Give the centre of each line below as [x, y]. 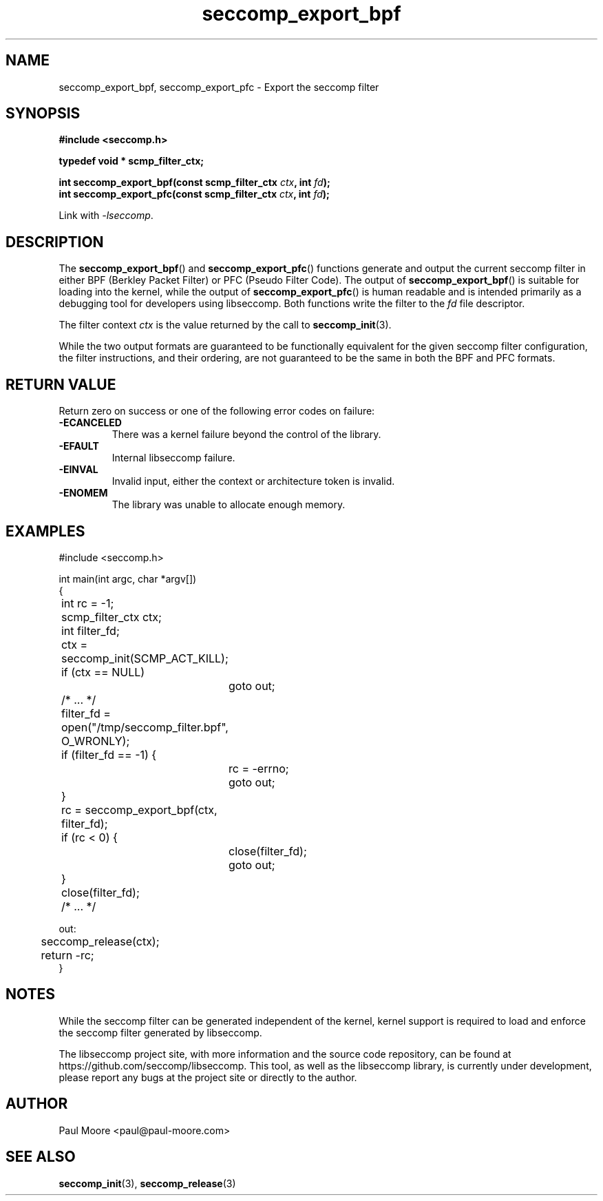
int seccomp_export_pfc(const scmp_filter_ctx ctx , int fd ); [194, 194]
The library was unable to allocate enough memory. [229, 505]
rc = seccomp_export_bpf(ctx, [139, 810]
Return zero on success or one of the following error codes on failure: [217, 411]
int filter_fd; [90, 630]
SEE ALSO [41, 1157]
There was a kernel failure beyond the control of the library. [246, 435]
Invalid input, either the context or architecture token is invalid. [253, 481]
